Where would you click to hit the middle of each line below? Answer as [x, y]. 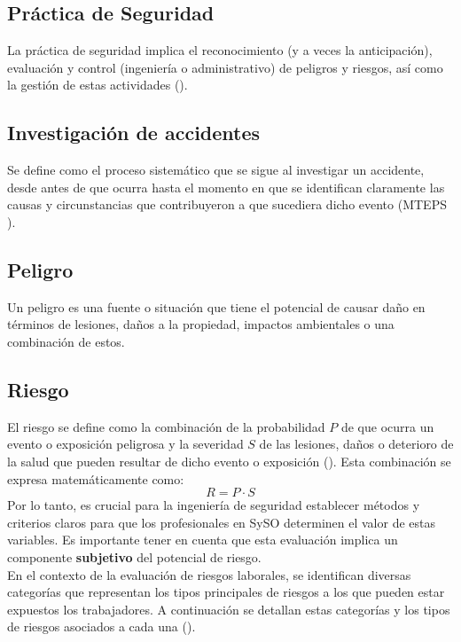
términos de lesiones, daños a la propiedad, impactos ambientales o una [201, 324]
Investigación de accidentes [134, 133]
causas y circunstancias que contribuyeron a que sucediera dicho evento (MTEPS [227, 204]
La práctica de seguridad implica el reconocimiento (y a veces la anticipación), [220, 50]
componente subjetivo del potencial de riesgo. [134, 556]
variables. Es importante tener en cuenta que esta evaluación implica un [203, 540]
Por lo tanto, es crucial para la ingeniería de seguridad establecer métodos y [214, 505]
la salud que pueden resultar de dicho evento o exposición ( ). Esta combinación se [229, 461]
